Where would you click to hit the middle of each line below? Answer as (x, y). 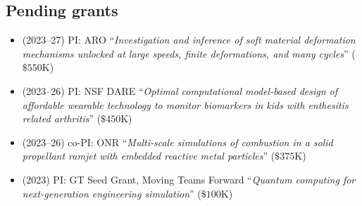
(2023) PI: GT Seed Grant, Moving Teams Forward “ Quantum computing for (189, 179)
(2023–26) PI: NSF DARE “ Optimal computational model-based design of (180, 90)
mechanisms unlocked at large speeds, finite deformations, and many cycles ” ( (189, 53)
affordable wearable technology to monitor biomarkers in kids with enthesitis (185, 104)
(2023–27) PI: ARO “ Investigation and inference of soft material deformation (189, 40)
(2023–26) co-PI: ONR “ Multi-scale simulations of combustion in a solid (177, 142)
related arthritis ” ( (62, 118)
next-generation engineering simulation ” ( (112, 193)
